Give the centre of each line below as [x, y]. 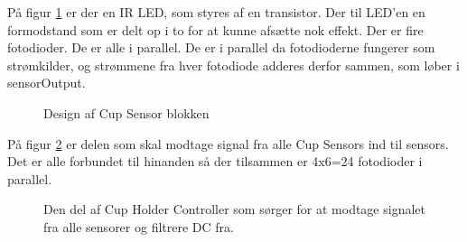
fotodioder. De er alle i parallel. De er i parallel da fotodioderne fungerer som [221, 47]
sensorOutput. [47, 83]
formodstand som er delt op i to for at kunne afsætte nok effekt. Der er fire [215, 29]
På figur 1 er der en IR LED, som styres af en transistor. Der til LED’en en [216, 12]
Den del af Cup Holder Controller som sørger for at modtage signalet [234, 209]
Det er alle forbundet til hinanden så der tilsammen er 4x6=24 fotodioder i [215, 161]
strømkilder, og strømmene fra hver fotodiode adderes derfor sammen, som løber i [233, 65]
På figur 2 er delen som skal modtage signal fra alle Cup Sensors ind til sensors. [228, 143]
